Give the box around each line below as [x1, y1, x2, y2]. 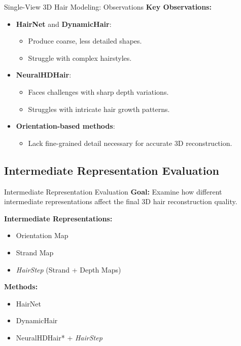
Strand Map [16, 247, 54, 257]
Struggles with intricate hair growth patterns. [28, 103, 170, 114]
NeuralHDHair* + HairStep [16, 332, 102, 342]
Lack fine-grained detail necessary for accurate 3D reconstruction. [28, 137, 232, 148]
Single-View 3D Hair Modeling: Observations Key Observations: [4, 2, 212, 12]
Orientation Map [16, 230, 68, 241]
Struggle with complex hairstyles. [28, 52, 132, 63]
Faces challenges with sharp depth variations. [28, 86, 169, 97]
